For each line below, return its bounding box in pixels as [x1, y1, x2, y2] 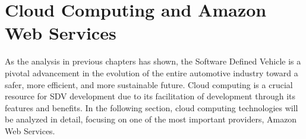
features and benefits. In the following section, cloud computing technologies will [5, 101, 298, 114]
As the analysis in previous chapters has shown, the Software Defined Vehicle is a [5, 55, 301, 67]
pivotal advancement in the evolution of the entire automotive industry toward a [5, 66, 298, 79]
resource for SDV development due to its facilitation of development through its [5, 90, 296, 102]
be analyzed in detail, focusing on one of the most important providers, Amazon [5, 113, 297, 125]
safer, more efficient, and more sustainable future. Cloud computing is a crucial [5, 78, 293, 90]
